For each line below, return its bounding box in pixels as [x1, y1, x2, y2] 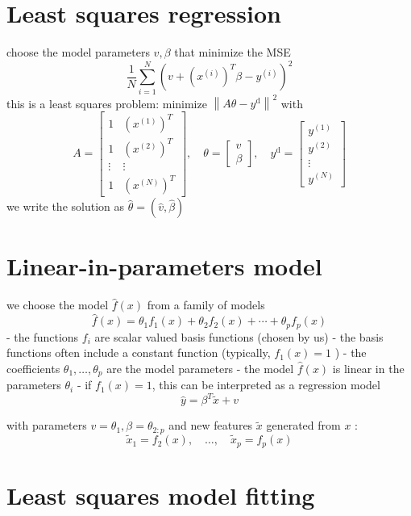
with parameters [6, 417, 87, 434]
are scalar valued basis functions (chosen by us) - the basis [94, 328, 384, 345]
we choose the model [6, 296, 109, 313]
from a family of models [147, 296, 265, 313]
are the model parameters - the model [106, 359, 294, 376]
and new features [168, 417, 253, 434]
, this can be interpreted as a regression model [152, 376, 380, 393]
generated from [266, 417, 341, 434]
